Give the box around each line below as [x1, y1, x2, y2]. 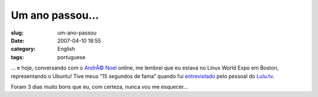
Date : [11, 37, 25, 44]
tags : [11, 53, 24, 61]
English [57, 46, 75, 53]
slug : [11, 29, 24, 36]
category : [11, 46, 36, 53]
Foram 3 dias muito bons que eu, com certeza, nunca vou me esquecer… [11, 83, 188, 90]
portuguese [57, 53, 85, 61]
